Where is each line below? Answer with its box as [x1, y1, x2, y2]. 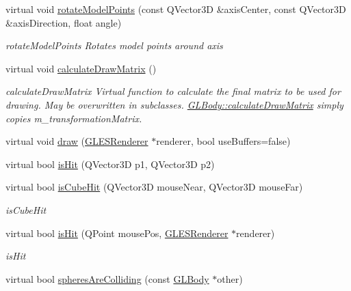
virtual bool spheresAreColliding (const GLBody [5, 271, 209, 286]
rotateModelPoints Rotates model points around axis [5, 38, 223, 53]
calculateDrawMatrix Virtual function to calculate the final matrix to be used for [5, 84, 341, 98]
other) [217, 271, 243, 286]
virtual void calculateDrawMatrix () [5, 61, 157, 75]
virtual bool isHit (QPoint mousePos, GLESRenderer [5, 225, 229, 240]
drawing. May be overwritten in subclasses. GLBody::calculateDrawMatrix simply [5, 97, 343, 111]
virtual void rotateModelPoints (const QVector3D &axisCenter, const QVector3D [5, 2, 346, 16]
